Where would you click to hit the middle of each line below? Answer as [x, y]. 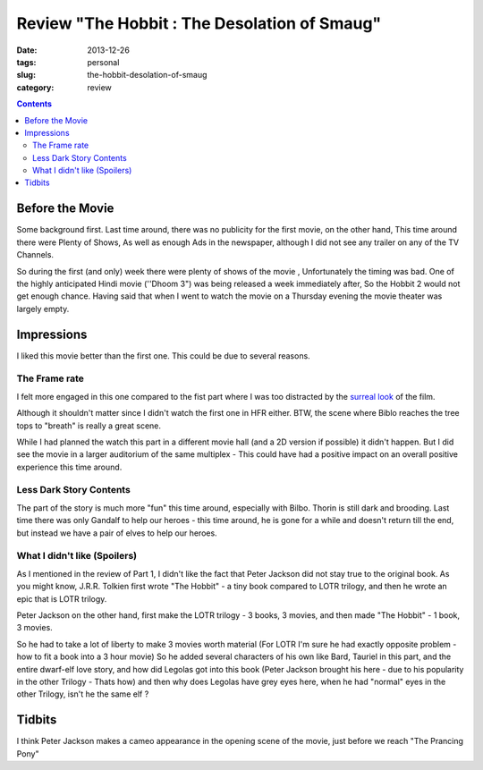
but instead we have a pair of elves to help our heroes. [117, 533]
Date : [27, 50]
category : [35, 87]
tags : [26, 62]
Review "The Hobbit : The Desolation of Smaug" [199, 23]
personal [103, 62]
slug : [26, 75]
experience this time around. [69, 467]
